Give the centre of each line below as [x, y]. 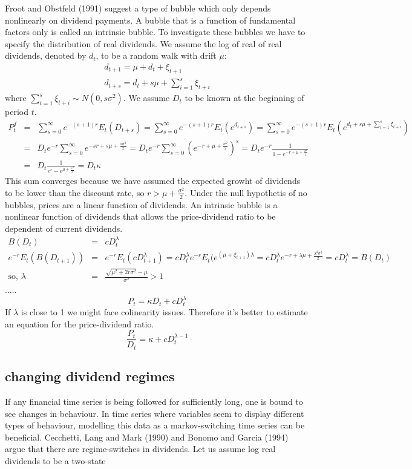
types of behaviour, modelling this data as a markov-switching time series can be [155, 425]
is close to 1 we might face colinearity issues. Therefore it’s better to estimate [164, 312]
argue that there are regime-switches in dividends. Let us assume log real [140, 449]
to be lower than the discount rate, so [75, 192]
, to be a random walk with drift [156, 55]
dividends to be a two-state [55, 460]
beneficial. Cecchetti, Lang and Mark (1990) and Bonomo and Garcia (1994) [147, 437]
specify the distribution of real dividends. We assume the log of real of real [143, 43]
